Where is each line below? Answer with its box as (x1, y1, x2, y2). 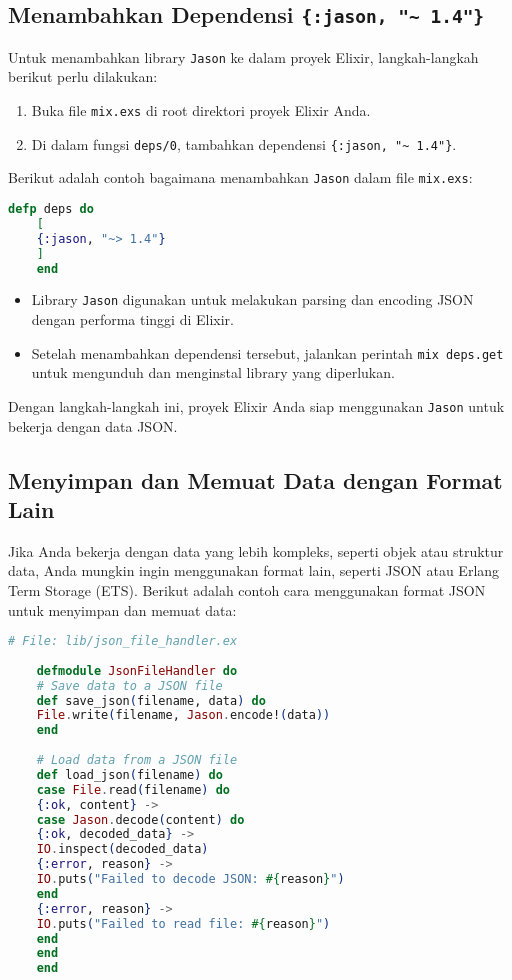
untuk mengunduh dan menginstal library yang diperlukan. (31, 362, 395, 383)
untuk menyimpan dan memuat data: (8, 599, 237, 620)
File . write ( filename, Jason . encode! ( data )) (36, 708, 331, 723)
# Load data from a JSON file (36, 753, 238, 768)
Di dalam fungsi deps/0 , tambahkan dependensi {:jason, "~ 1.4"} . (31, 133, 457, 154)
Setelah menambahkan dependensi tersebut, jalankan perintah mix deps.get (31, 342, 504, 363)
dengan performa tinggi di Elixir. (31, 309, 234, 330)
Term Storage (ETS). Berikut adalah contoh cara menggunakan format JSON (8, 579, 486, 600)
